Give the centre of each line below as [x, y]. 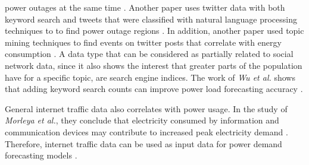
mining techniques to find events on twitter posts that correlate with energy [143, 42]
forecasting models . [41, 155]
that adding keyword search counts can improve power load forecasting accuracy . [154, 89]
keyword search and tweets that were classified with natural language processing [151, 19]
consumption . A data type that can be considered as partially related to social [149, 54]
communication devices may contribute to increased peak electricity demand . [146, 131]
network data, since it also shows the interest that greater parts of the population [154, 65]
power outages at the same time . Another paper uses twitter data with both [145, 7]
